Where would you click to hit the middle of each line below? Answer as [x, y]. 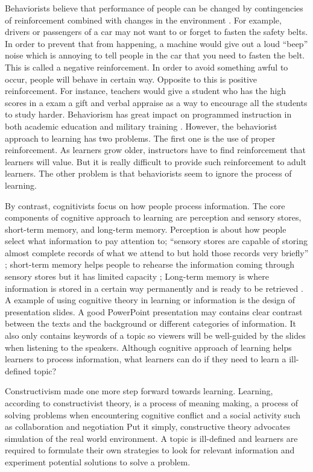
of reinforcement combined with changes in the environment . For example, [143, 20]
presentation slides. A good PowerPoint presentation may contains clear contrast [154, 311]
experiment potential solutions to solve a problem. [98, 461]
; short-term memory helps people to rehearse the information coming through [150, 264]
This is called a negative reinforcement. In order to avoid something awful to [147, 67]
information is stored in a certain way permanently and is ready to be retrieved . [154, 288]
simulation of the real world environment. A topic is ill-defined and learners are [151, 438]
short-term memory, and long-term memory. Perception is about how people [146, 229]
